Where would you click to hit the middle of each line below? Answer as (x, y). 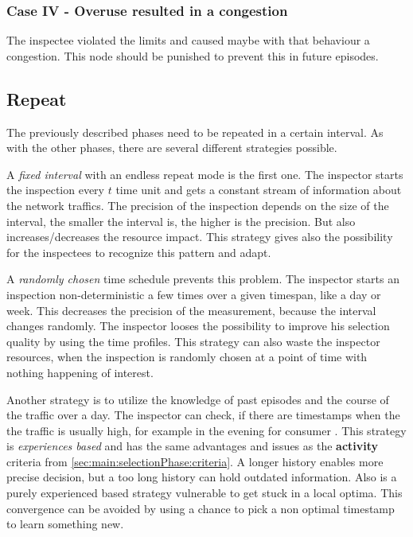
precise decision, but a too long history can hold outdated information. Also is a (202, 477)
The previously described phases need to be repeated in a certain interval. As (195, 132)
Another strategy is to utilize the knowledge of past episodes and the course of (198, 399)
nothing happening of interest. (80, 372)
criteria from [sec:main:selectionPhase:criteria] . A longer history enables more (195, 461)
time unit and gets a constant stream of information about (259, 190)
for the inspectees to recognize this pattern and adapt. (139, 252)
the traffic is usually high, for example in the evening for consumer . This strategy (206, 430)
